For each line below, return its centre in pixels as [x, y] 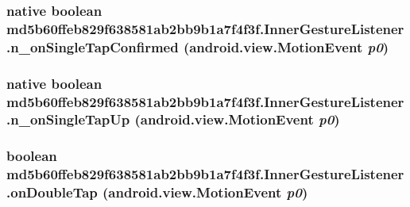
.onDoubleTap [52, 192]
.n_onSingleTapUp [68, 119]
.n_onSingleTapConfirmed [93, 46]
